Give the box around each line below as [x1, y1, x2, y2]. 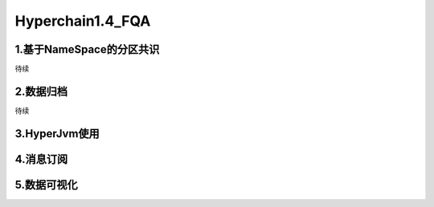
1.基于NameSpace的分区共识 [14, 43, 160, 56]
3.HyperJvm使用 [14, 127, 100, 140]
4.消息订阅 [14, 152, 68, 166]
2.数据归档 [14, 84, 68, 98]
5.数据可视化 [14, 177, 78, 192]
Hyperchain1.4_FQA [14, 12, 151, 30]
